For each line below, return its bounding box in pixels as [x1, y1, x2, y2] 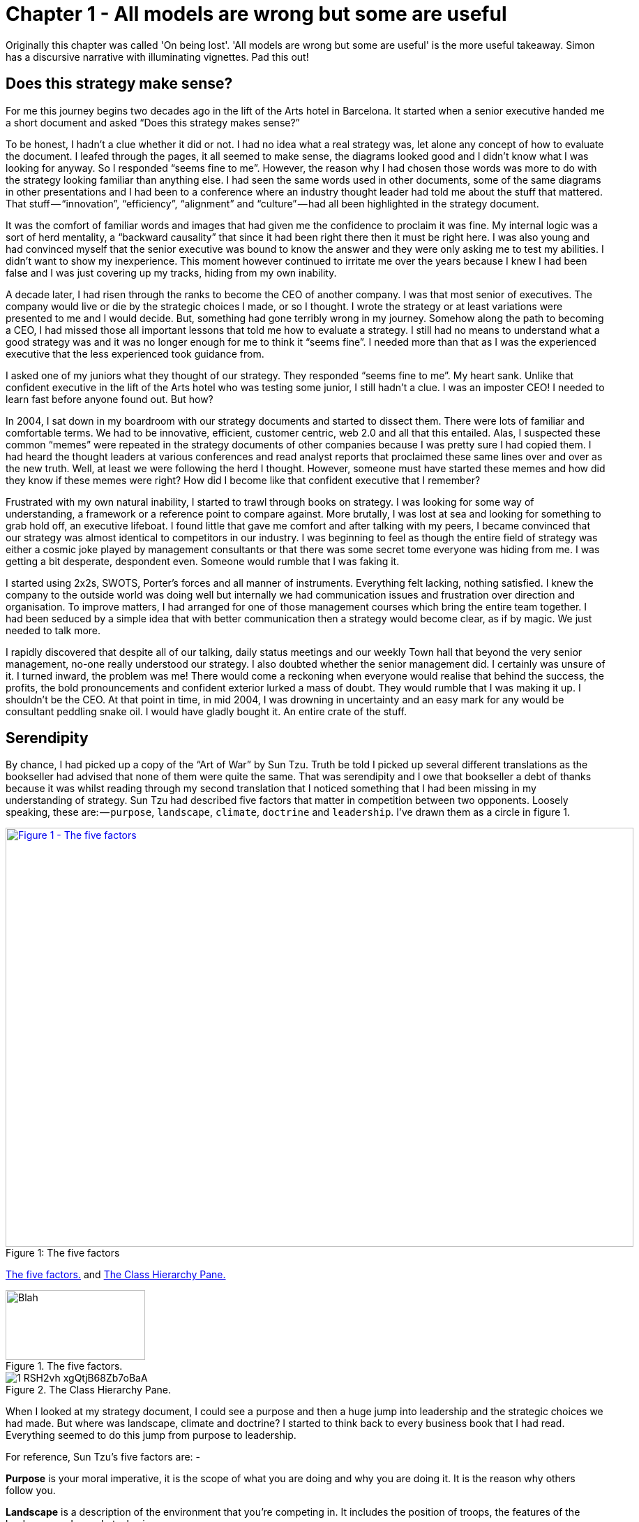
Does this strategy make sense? [6, 75, 233, 93]
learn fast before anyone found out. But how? [6, 393, 213, 405]
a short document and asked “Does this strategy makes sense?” [6, 116, 300, 129]
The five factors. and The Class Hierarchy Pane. [6, 1268, 226, 1281]
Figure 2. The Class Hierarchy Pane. [6, 1384, 172, 1396]
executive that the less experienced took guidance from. [6, 347, 264, 360]
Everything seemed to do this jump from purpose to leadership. [6, 1429, 296, 1442]
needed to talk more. [6, 624, 101, 636]
